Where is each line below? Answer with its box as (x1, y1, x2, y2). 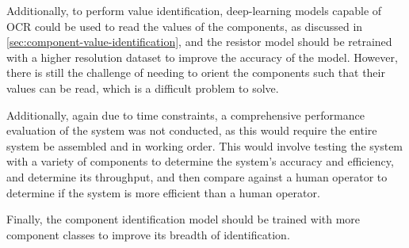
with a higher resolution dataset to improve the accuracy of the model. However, (6, 48, 398, 65)
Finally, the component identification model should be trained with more (6, 211, 361, 227)
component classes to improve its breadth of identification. (6, 226, 290, 242)
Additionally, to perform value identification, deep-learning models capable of (6, 2, 382, 18)
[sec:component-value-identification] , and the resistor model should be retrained (6, 33, 392, 50)
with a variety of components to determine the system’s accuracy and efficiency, (6, 153, 394, 170)
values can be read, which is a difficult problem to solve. (6, 79, 279, 96)
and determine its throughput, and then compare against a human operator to (6, 168, 388, 185)
